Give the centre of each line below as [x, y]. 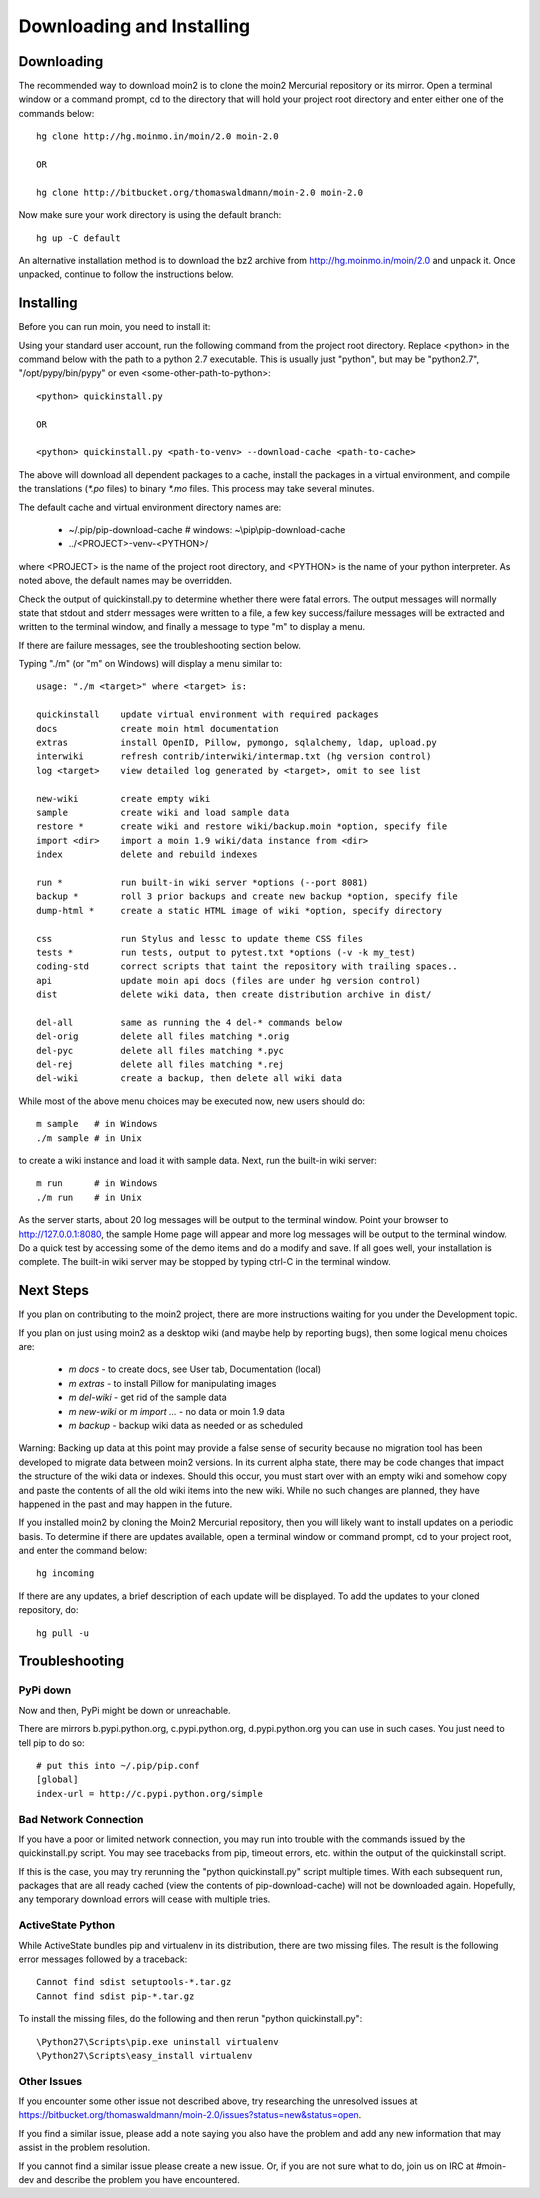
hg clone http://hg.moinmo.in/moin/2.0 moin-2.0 [157, 136]
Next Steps [53, 1290]
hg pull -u [63, 1633]
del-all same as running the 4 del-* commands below [189, 1022]
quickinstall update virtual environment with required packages [207, 714]
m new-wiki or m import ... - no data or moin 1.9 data [176, 1411]
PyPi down [45, 1690]
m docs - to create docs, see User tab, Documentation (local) [195, 1369]
